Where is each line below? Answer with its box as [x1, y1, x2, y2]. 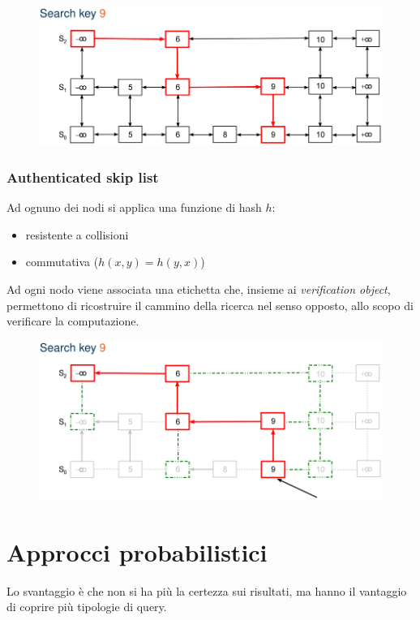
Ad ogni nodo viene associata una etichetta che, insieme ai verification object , [6, 281, 391, 298]
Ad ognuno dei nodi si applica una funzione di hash [6, 199, 262, 216]
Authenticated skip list [6, 166, 159, 187]
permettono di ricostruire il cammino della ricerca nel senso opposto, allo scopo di [6, 296, 414, 313]
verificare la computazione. [6, 312, 139, 329]
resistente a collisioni [25, 226, 129, 243]
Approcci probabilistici [6, 535, 268, 568]
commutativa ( [25, 253, 99, 270]
